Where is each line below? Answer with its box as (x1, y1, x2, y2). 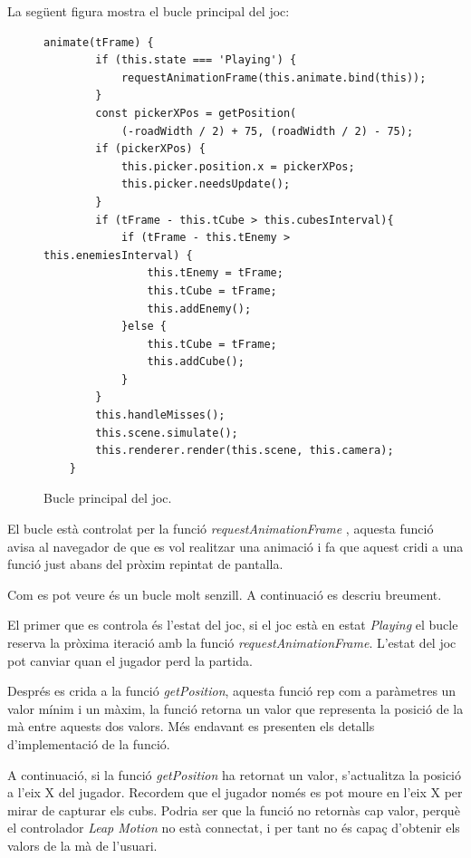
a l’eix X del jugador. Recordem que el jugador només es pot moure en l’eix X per (7, 783, 463, 802)
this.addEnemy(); (147, 302, 252, 315)
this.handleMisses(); (95, 409, 226, 422)
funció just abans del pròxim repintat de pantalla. (7, 554, 284, 574)
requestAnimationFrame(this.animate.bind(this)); (120, 71, 427, 84)
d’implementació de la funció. (7, 734, 170, 753)
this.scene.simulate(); (95, 426, 238, 439)
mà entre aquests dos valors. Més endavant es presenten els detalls (7, 717, 375, 736)
